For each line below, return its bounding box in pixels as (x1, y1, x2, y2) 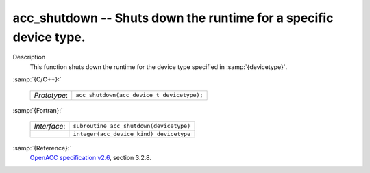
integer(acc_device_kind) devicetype (73, 130, 191, 137)
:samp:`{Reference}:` (12, 144, 72, 152)
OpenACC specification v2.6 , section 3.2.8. (29, 154, 152, 162)
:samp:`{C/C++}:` (12, 75, 62, 83)
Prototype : (34, 90, 69, 100)
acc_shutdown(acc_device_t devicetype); (75, 92, 203, 99)
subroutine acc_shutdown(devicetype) (73, 122, 191, 130)
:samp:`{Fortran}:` (12, 106, 63, 114)
